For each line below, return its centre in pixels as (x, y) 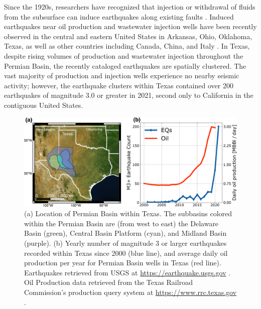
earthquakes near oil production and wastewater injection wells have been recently (130, 26)
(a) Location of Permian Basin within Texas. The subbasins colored (128, 213)
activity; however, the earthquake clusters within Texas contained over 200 (119, 85)
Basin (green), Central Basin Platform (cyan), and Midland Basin (125, 233)
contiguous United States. (44, 105)
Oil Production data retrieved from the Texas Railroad (108, 282)
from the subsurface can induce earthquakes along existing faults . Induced (119, 16)
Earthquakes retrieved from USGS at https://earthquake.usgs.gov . (127, 272)
